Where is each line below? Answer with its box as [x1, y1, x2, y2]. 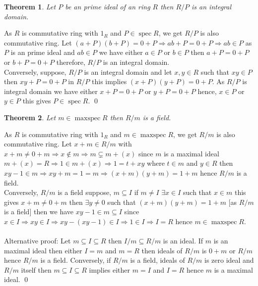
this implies [92, 76, 127, 87]
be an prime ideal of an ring [65, 1, 150, 11]
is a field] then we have [4, 206, 74, 217]
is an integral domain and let [84, 66, 172, 77]
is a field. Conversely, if [40, 255, 111, 265]
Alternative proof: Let [4, 236, 71, 246]
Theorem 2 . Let [4, 112, 56, 122]
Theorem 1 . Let [4, 1, 56, 11]
